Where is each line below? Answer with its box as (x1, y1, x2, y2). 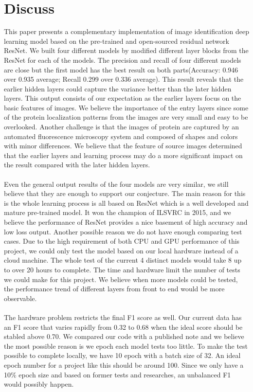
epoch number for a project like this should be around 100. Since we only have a (4, 359, 244, 370)
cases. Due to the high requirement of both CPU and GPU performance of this (4, 236, 240, 246)
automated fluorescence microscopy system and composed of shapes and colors (4, 131, 238, 141)
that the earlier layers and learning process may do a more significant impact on (4, 150, 243, 160)
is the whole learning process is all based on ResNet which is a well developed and (4, 197, 249, 208)
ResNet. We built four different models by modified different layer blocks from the (4, 45, 249, 55)
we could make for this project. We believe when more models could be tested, (4, 274, 238, 284)
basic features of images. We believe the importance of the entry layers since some (4, 102, 249, 112)
